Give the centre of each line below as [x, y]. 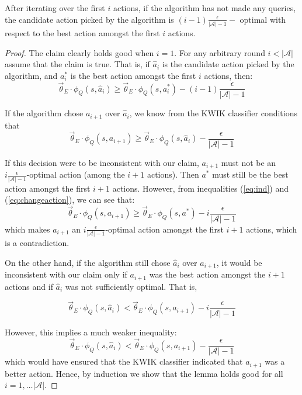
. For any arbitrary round [220, 52]
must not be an [249, 162]
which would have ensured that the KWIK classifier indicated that [124, 361]
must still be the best [250, 174]
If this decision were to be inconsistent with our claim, [102, 162]
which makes [27, 229]
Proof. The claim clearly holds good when [79, 52]
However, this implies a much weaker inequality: [91, 332]
